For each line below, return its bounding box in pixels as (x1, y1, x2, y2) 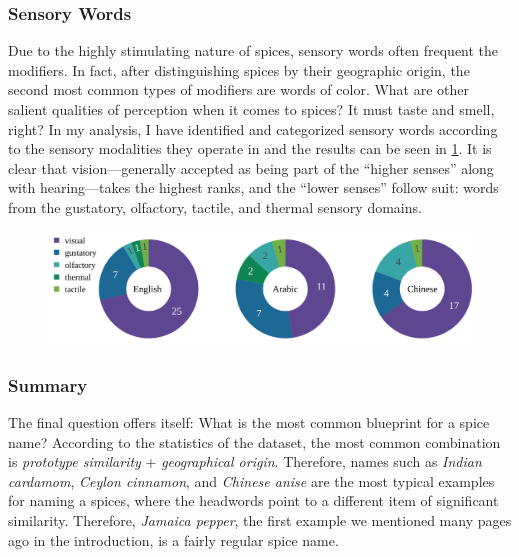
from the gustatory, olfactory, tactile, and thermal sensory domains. (8, 196, 422, 217)
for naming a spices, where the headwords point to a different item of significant (8, 490, 499, 511)
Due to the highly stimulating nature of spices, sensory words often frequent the (8, 40, 499, 61)
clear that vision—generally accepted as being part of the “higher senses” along (8, 157, 494, 178)
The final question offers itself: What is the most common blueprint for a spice (8, 412, 490, 433)
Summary (8, 372, 88, 397)
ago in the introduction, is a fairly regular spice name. (8, 529, 339, 550)
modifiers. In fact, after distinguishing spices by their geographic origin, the (8, 59, 470, 80)
